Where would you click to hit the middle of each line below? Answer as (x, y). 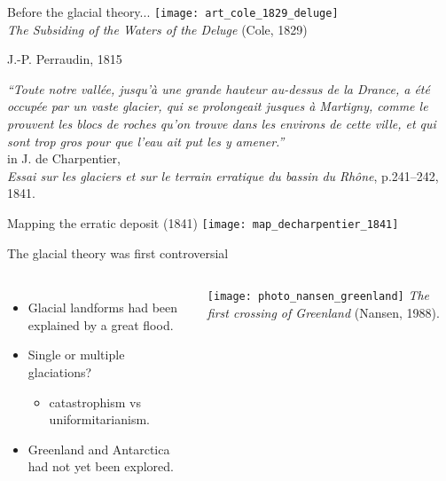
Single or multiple (76, 355)
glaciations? (60, 372)
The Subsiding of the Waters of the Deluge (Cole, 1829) (157, 29)
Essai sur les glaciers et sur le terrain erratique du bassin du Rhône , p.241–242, (223, 175)
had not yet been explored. (101, 466)
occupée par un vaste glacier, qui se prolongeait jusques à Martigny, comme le (218, 106)
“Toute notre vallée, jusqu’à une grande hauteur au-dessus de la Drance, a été (219, 88)
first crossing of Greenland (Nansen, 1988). (323, 312)
